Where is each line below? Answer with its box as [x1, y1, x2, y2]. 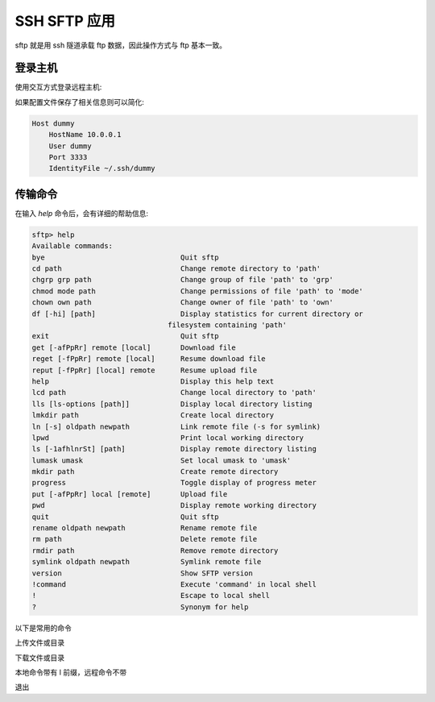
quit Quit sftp [31, 512, 219, 521]
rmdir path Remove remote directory [31, 546, 279, 555]
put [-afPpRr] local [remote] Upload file [31, 489, 228, 499]
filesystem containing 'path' [168, 321, 288, 330]
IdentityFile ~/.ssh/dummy [48, 164, 156, 173]
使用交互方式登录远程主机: [14, 82, 102, 92]
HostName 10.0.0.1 [48, 130, 122, 139]
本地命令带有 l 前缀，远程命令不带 [14, 667, 127, 677]
